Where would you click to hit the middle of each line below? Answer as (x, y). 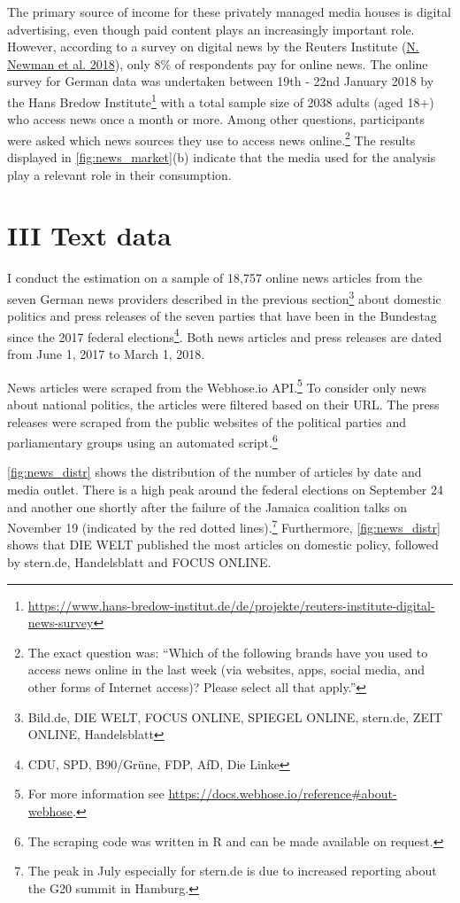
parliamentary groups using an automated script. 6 (142, 441)
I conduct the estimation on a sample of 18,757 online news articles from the (215, 278)
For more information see (96, 794)
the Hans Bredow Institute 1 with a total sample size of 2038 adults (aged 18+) (221, 100)
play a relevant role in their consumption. (119, 174)
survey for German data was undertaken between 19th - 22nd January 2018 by (221, 81)
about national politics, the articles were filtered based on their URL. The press (223, 404)
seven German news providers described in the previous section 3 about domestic (224, 297)
